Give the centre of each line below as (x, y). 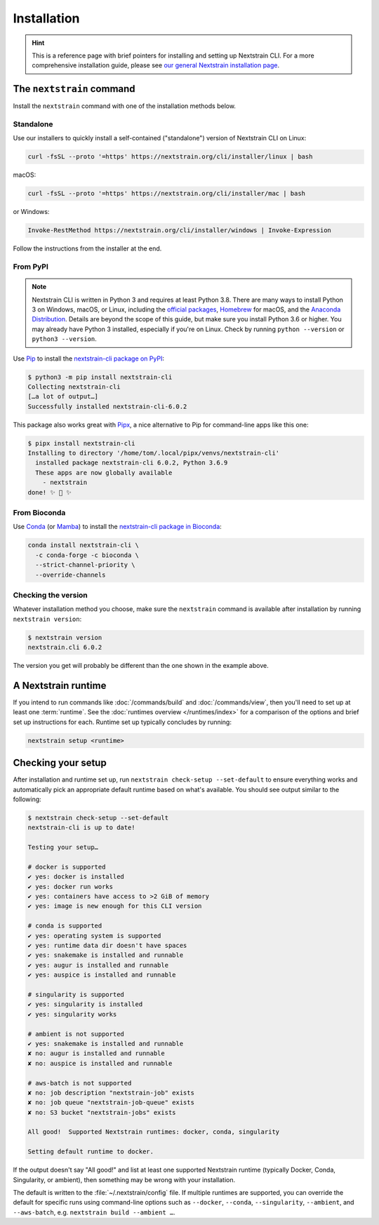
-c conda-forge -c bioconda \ (87, 555)
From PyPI (31, 267)
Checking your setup (60, 763)
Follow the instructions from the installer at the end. (87, 248)
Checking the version (50, 595)
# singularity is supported (76, 995)
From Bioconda (39, 513)
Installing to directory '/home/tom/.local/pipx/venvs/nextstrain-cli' (154, 453)
